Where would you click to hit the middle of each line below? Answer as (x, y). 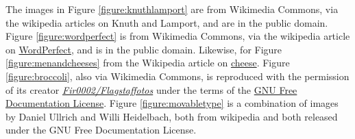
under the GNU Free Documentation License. (101, 130)
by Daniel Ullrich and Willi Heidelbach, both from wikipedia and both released (172, 116)
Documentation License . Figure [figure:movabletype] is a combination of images (172, 103)
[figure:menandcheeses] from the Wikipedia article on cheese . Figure (148, 63)
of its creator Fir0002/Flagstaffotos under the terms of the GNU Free (151, 89)
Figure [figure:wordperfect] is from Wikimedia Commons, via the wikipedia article (178, 36)
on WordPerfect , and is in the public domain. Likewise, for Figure (144, 49)
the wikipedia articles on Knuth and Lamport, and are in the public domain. (167, 22)
